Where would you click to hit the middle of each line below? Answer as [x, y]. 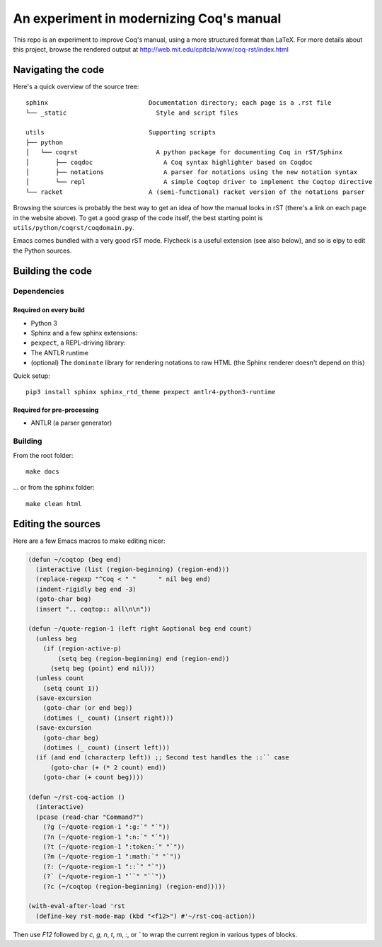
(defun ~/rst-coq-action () [76, 797]
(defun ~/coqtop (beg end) [75, 559]
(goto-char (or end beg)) [88, 708]
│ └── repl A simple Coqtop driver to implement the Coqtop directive [199, 182]
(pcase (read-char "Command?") [90, 817]
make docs [42, 471]
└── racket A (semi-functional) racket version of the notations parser [196, 192]
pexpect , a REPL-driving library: [79, 343]
